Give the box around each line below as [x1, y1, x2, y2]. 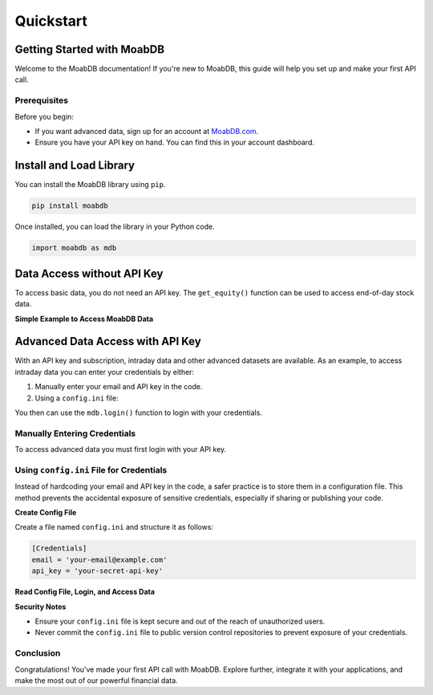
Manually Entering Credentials [14, 428, 136, 439]
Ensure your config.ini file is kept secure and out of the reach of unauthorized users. [34, 616, 326, 626]
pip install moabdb [31, 201, 108, 210]
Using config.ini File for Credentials [14, 464, 168, 475]
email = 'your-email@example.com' [31, 555, 168, 564]
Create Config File [14, 508, 77, 518]
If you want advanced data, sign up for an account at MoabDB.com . [34, 126, 259, 136]
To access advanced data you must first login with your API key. [14, 445, 227, 454]
